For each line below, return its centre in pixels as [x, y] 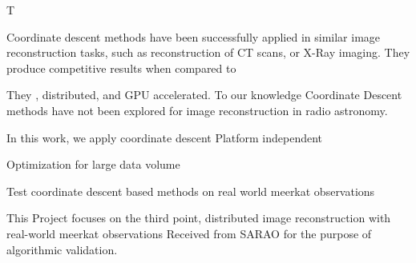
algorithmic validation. [62, 249]
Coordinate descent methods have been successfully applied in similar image [194, 36]
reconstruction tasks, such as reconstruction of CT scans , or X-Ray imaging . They [208, 52]
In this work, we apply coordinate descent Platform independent [165, 137]
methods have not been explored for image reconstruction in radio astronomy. [197, 110]
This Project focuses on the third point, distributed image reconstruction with [199, 218]
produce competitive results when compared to [121, 68]
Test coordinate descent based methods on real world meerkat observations [191, 191]
